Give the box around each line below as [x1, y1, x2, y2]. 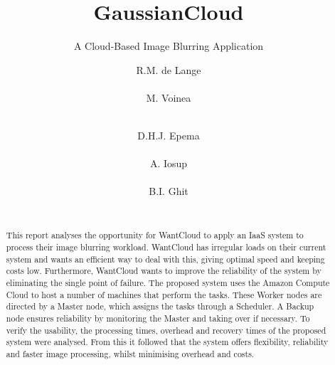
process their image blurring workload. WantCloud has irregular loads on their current [6, 241, 326, 253]
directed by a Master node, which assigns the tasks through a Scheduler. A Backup [6, 300, 314, 312]
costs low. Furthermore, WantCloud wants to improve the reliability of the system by [6, 265, 321, 277]
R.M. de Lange [136, 62, 201, 77]
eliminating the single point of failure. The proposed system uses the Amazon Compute [6, 277, 330, 289]
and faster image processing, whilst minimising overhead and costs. [6, 348, 255, 360]
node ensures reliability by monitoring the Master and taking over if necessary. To [6, 312, 310, 324]
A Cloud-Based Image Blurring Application [73, 38, 264, 53]
